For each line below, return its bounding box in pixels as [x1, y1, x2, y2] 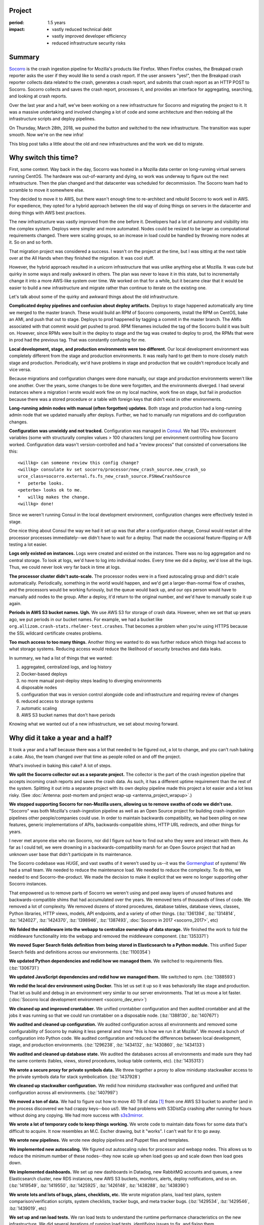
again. [9, 601, 22, 607]
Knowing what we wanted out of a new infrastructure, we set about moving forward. [9, 721, 179, 727]
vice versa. [9, 367, 31, 372]
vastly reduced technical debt [52, 26, 112, 32]
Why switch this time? [9, 153, 78, 162]
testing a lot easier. [9, 541, 47, 547]
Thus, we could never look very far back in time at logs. [9, 564, 121, 570]
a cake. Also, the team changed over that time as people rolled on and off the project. [9, 754, 181, 759]
